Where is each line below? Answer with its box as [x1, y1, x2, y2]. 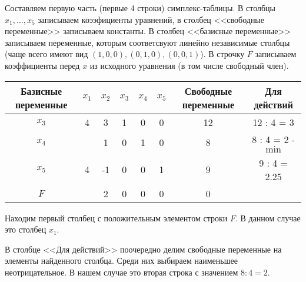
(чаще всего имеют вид [5, 48, 88, 60]
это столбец [5, 223, 46, 235]
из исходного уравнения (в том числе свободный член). [89, 59, 289, 71]
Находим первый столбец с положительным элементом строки [5, 211, 228, 224]
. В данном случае [235, 211, 301, 224]
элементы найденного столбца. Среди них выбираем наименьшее [5, 254, 238, 267]
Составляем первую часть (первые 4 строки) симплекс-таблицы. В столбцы [5, 2, 275, 14]
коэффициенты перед [5, 59, 80, 71]
